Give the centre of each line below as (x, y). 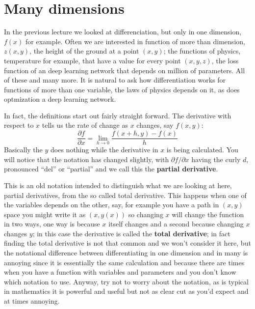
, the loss (225, 60)
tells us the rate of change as (85, 125)
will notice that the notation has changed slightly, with (87, 159)
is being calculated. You (202, 150)
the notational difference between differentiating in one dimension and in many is (126, 253)
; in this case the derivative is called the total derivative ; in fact (131, 233)
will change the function (208, 214)
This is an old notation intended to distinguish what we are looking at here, (118, 185)
